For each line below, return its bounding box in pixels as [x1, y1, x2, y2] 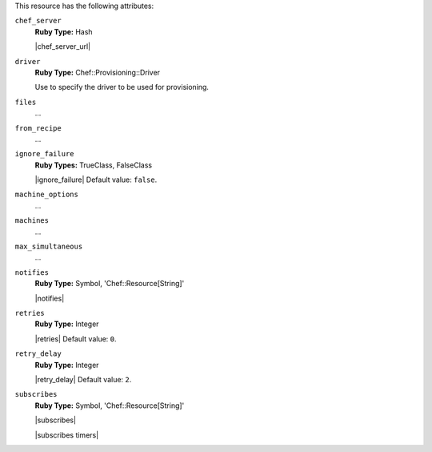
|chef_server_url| [34, 42, 91, 51]
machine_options [14, 190, 79, 200]
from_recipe [14, 123, 62, 132]
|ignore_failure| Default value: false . [34, 175, 158, 184]
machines [14, 216, 50, 225]
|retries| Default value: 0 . [34, 333, 117, 344]
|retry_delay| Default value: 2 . [34, 374, 132, 384]
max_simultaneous [14, 242, 83, 252]
